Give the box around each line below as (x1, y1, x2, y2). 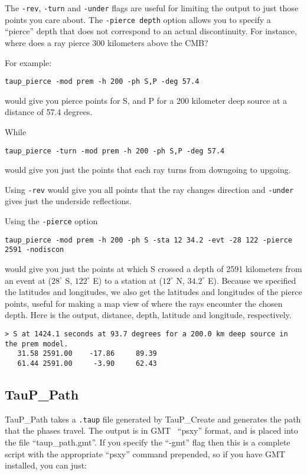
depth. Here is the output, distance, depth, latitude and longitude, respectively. (5, 309, 292, 321)
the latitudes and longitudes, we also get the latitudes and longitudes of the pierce (5, 286, 302, 298)
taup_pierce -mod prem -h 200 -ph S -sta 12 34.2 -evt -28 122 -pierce (5, 235, 292, 244)
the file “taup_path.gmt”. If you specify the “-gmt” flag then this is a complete (5, 436, 290, 448)
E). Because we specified (207, 274, 296, 286)
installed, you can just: (5, 459, 87, 471)
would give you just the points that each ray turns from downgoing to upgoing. (5, 163, 291, 176)
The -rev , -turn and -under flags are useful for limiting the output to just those (5, 2, 299, 14)
